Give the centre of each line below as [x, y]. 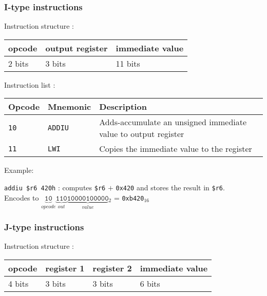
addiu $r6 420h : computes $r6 [55, 187]
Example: [19, 170]
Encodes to [22, 197]
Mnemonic [70, 107]
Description [123, 107]
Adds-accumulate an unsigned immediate [173, 122]
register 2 [112, 268]
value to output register [142, 134]
